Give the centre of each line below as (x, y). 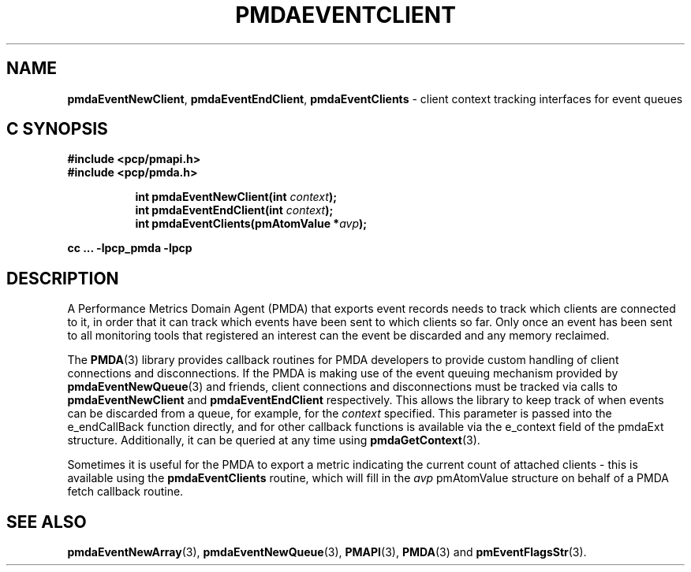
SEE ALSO (47, 522)
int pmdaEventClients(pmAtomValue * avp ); (251, 224)
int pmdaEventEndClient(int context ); (234, 210)
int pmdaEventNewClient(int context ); (236, 197)
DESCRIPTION (63, 278)
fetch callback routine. (125, 492)
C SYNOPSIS (57, 129)
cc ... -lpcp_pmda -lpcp (130, 248)
